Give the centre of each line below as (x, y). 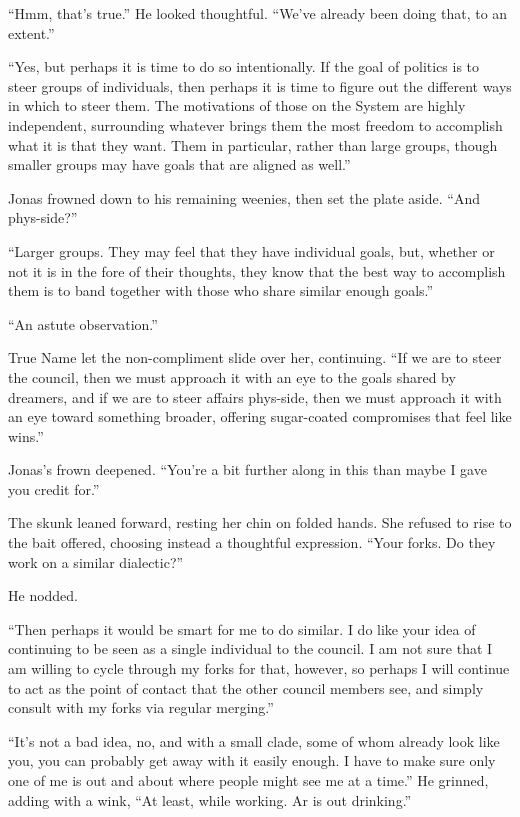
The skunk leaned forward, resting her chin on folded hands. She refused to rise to (260, 522)
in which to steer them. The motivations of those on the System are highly (237, 105)
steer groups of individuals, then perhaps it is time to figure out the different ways (260, 85)
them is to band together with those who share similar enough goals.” (221, 290)
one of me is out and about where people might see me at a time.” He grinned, (248, 780)
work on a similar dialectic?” (96, 561)
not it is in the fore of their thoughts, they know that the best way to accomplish (257, 270)
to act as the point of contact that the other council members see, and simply (246, 687)
